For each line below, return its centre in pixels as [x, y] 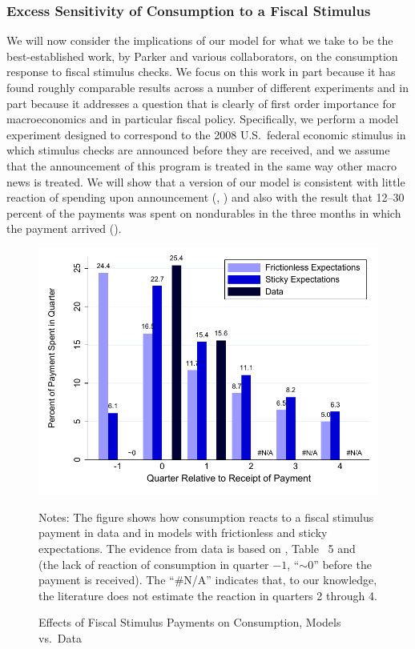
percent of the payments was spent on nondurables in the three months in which [204, 212]
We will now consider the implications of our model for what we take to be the [200, 40]
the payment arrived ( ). [64, 228]
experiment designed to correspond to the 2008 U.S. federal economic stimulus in [206, 134]
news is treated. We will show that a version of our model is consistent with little [206, 181]
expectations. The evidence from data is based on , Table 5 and [197, 549]
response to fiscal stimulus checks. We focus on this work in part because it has [201, 72]
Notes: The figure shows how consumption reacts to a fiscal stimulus [206, 517]
